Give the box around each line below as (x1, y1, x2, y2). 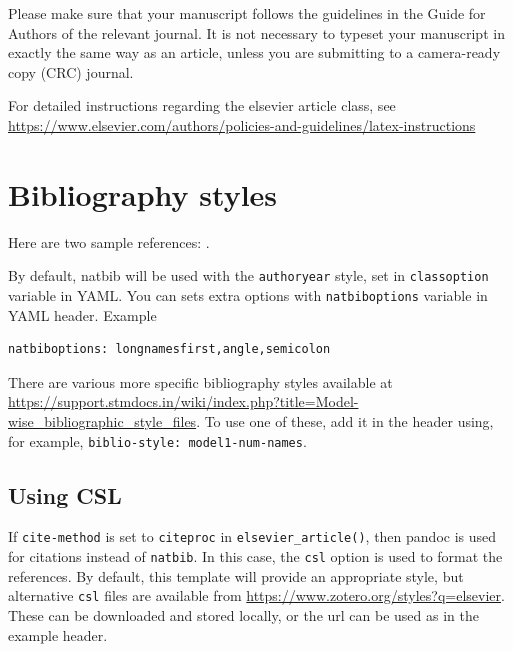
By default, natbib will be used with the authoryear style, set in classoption (8, 265, 489, 286)
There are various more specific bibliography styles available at (8, 371, 393, 392)
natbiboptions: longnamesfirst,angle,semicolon (8, 342, 331, 357)
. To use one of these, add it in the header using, (196, 410, 494, 431)
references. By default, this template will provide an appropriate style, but (8, 565, 464, 586)
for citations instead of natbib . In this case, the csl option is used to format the (8, 546, 503, 567)
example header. (8, 624, 108, 645)
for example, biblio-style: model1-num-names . (8, 430, 307, 451)
